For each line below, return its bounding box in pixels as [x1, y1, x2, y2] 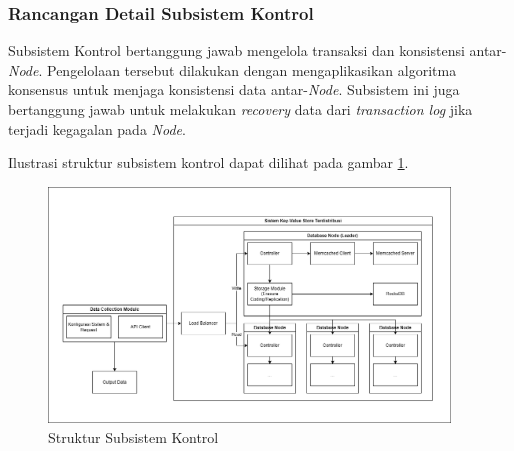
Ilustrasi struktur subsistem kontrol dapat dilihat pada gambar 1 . [8, 152, 409, 173]
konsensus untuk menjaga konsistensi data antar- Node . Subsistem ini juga [8, 79, 460, 100]
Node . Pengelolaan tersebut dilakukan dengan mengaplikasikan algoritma [8, 59, 457, 80]
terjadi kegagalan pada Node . [8, 118, 186, 139]
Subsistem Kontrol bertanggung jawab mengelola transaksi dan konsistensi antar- [8, 40, 507, 61]
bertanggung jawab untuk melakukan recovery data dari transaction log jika [8, 99, 473, 119]
